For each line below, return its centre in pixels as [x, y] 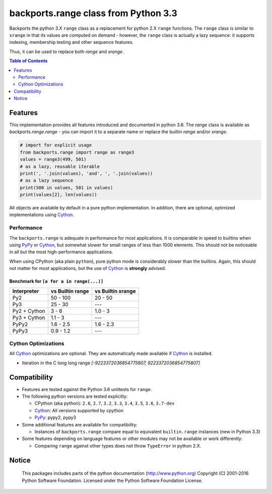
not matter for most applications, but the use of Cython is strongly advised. [88, 268]
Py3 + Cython [29, 317]
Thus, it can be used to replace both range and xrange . [67, 51]
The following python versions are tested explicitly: [75, 396]
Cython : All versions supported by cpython [79, 410]
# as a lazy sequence [47, 181]
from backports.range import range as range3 [77, 152]
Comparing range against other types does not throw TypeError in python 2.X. [118, 446]
